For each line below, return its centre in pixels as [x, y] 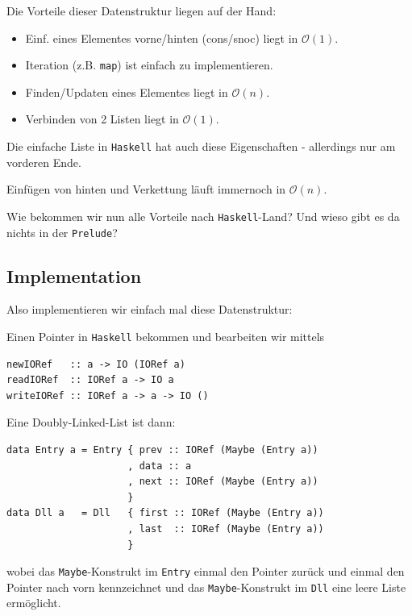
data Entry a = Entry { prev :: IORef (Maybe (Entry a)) [162, 450]
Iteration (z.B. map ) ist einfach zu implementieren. [149, 65]
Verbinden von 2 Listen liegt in [102, 119]
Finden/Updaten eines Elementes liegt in [127, 92]
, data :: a [160, 466]
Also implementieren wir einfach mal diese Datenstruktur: [150, 309]
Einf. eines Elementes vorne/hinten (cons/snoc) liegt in [162, 37]
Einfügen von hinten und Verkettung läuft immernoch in [146, 189]
